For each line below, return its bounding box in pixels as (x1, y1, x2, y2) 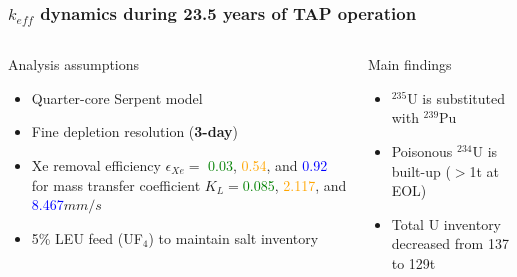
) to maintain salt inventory (148, 227, 319, 248)
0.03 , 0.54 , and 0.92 (208, 155, 328, 175)
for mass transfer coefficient (31, 174, 201, 195)
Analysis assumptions (8, 54, 140, 75)
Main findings (367, 54, 452, 75)
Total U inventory (391, 213, 502, 234)
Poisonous (391, 141, 453, 161)
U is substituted (407, 87, 506, 108)
